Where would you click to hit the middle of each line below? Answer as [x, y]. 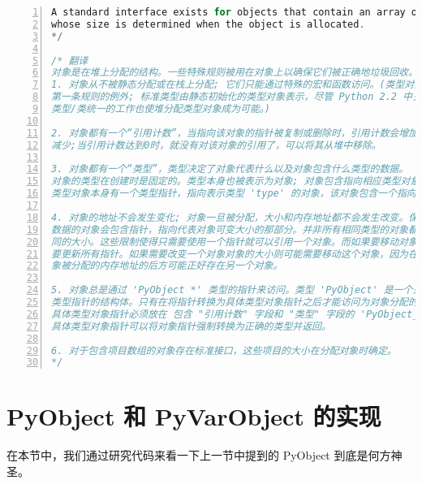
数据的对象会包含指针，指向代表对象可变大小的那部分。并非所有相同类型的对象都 [235, 229]
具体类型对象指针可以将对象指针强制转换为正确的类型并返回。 [191, 326]
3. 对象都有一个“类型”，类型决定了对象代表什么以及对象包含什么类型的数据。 [230, 169]
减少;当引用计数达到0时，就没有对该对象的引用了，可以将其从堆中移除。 [216, 145]
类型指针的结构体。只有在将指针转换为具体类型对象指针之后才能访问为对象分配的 [235, 302]
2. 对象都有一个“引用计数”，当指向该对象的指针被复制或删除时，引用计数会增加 [235, 133]
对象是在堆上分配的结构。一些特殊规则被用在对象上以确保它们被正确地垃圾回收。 [235, 73]
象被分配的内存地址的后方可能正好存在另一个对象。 [167, 266]
